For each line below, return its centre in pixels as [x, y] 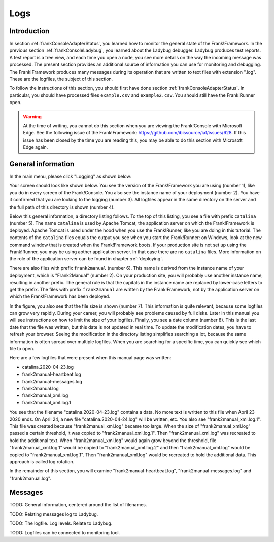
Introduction [29, 31]
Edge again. [36, 147]
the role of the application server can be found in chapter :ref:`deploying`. [86, 259]
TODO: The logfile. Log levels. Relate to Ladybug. [61, 523]
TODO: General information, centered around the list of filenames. [78, 504]
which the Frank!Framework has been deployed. [60, 296]
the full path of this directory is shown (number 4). [62, 207]
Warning [32, 116]
